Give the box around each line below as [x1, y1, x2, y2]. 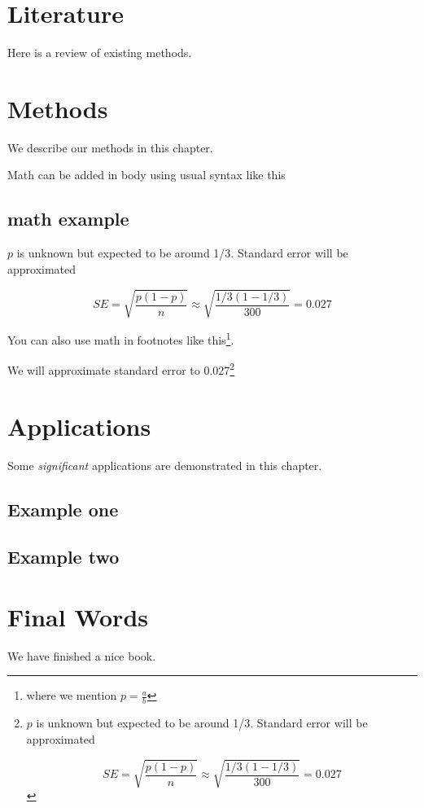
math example [7, 206, 129, 231]
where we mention [26, 687, 117, 704]
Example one [7, 496, 119, 521]
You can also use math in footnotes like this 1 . [7, 328, 234, 348]
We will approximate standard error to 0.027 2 [7, 359, 235, 378]
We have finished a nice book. [7, 647, 156, 664]
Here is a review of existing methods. [7, 44, 192, 61]
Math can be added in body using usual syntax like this [7, 166, 286, 183]
